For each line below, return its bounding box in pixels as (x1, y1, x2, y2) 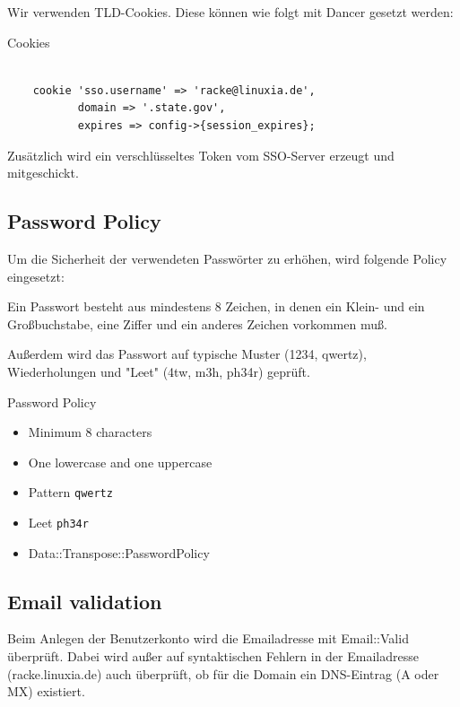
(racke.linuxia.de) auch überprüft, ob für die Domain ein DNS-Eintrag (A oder (7, 664, 439, 683)
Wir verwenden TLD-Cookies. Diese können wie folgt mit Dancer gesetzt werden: (7, 3, 454, 21)
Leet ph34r (28, 512, 89, 531)
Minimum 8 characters (28, 423, 152, 441)
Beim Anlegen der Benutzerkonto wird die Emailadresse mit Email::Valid (7, 629, 409, 648)
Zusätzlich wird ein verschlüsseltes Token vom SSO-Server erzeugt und (7, 145, 395, 164)
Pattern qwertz (28, 483, 113, 502)
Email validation (7, 587, 162, 615)
